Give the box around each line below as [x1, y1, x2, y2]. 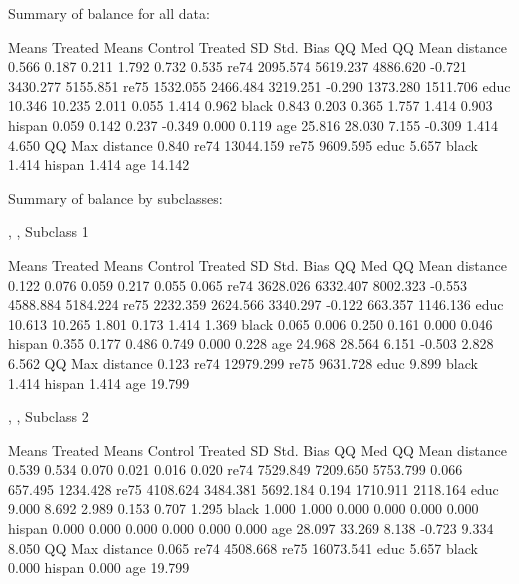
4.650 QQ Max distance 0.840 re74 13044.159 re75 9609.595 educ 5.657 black [8, 134, 478, 155]
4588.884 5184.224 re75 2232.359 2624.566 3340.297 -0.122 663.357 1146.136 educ [8, 294, 504, 315]
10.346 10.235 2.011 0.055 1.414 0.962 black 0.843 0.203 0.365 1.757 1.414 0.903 [8, 95, 493, 116]
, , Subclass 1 [8, 221, 89, 242]
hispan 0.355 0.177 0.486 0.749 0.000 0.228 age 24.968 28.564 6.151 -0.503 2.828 [8, 333, 494, 354]
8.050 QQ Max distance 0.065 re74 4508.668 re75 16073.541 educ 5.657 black [8, 537, 478, 558]
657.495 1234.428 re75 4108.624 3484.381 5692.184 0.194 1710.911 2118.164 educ [8, 478, 499, 499]
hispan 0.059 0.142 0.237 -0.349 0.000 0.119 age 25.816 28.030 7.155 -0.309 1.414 [8, 114, 499, 135]
